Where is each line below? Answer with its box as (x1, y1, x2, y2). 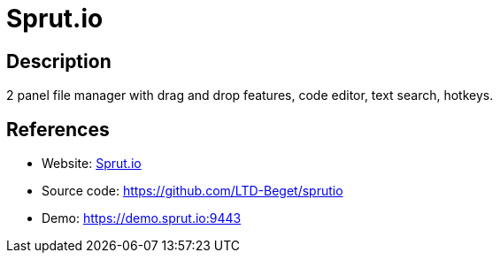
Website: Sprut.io (42, 156, 142, 172)
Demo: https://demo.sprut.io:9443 (42, 210, 242, 226)
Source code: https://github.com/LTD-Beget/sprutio (42, 183, 343, 199)
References (6, 118, 110, 141)
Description (6, 50, 112, 73)
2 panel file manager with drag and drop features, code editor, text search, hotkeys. (6, 88, 494, 103)
